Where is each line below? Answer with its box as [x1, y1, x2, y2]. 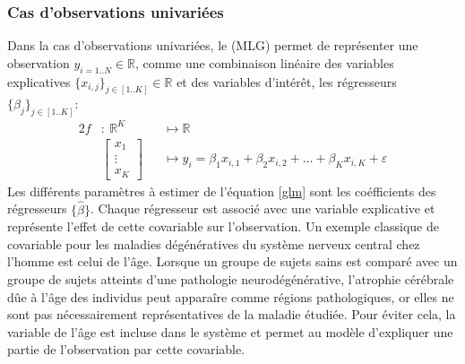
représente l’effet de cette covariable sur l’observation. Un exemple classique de [7, 217, 439, 236]
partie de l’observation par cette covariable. [7, 340, 245, 359]
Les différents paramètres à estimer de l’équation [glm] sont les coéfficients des [7, 181, 436, 200]
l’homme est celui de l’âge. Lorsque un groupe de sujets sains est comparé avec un [7, 252, 458, 271]
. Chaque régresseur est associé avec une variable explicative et [90, 199, 435, 218]
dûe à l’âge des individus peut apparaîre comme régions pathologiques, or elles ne [7, 287, 454, 306]
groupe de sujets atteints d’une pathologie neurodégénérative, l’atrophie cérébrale [7, 270, 454, 289]
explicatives [7, 72, 71, 91]
